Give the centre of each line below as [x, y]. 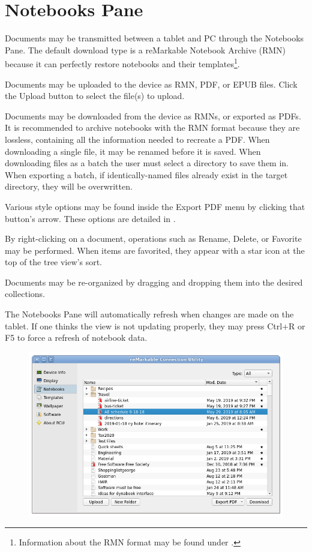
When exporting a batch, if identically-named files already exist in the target [146, 174]
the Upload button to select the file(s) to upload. [95, 96]
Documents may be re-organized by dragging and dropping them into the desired [154, 282]
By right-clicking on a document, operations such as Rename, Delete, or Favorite [153, 238]
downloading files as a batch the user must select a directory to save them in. [147, 163]
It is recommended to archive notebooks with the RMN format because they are [152, 127]
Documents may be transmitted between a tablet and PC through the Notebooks [154, 38]
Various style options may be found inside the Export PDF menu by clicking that [155, 206]
